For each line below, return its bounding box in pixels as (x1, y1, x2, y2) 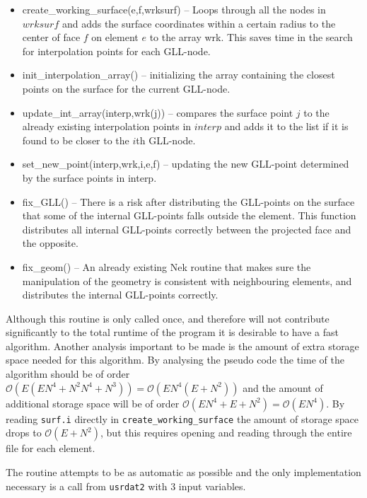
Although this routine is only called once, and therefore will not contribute (6, 311, 330, 325)
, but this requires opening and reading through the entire (100, 425, 352, 440)
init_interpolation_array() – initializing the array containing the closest (22, 67, 335, 82)
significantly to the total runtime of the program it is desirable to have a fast (6, 325, 339, 340)
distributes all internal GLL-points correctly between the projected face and (22, 221, 351, 236)
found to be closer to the (22, 132, 129, 147)
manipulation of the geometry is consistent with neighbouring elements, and (22, 273, 352, 288)
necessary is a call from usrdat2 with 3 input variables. (6, 478, 246, 493)
